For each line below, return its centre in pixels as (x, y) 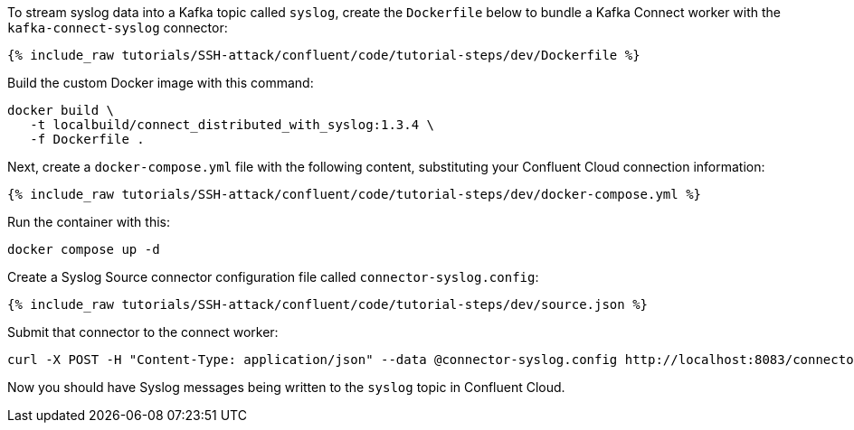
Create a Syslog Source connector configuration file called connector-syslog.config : (273, 277)
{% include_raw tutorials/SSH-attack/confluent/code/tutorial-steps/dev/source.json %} (328, 304)
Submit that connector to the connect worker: (143, 332)
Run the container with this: (89, 222)
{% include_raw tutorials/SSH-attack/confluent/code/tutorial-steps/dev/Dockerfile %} (324, 55)
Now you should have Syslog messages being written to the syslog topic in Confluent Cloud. (286, 387)
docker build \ (61, 110)
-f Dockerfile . (87, 139)
